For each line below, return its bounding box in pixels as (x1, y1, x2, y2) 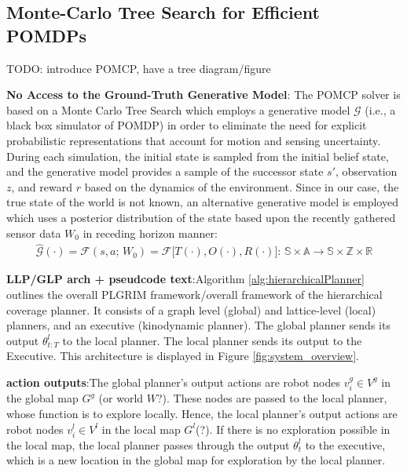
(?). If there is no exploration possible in (196, 420, 390, 437)
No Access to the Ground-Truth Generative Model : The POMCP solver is (6, 86, 401, 103)
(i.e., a (365, 101, 396, 118)
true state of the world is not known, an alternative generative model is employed (6, 194, 398, 210)
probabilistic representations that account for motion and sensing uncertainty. (6, 132, 381, 148)
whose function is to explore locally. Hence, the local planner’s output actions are (6, 405, 398, 421)
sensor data (6, 224, 61, 241)
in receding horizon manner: (82, 224, 218, 241)
